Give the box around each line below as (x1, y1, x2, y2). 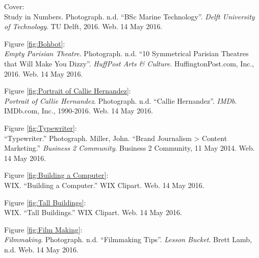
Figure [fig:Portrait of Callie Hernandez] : (4, 85, 131, 96)
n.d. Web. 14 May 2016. (4, 244, 79, 254)
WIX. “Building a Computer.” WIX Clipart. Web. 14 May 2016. (4, 179, 204, 190)
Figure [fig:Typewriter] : (4, 122, 77, 133)
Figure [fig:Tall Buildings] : (4, 197, 86, 207)
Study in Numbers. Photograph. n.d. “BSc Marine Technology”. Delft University (4, 11, 255, 21)
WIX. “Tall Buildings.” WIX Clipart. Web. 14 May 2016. (4, 207, 182, 218)
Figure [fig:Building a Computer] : (4, 170, 109, 180)
